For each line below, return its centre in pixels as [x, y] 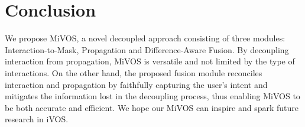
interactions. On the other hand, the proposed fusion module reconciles [134, 72]
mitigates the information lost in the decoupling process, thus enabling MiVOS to [152, 96]
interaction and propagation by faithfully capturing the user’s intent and [136, 84]
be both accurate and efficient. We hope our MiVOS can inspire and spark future [152, 107]
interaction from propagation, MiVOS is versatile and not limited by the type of [150, 61]
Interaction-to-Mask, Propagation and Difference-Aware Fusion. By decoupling [147, 49]
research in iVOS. [37, 119]
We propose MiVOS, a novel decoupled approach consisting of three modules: [145, 38]
